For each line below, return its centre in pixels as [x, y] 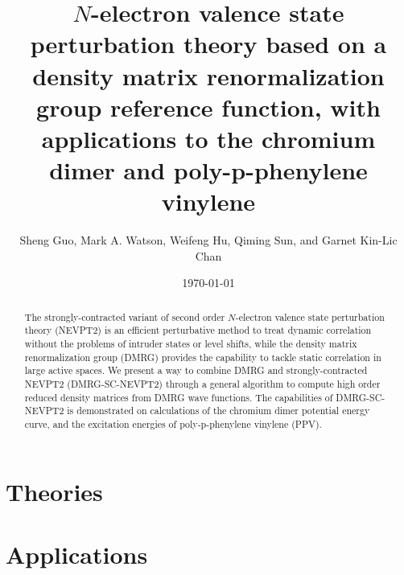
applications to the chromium [208, 138]
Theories [54, 491]
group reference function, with [208, 107]
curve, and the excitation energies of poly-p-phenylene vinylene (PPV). [173, 424]
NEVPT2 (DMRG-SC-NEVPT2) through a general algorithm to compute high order [202, 384]
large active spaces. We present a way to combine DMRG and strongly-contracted [196, 370]
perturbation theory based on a [208, 44]
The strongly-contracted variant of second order [125, 316]
